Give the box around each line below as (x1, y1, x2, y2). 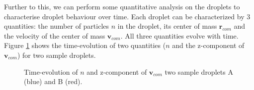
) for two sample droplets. (17, 49, 96, 60)
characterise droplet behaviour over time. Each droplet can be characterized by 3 (4, 11, 251, 21)
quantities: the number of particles (4, 21, 109, 31)
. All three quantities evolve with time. (120, 30, 239, 41)
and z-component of (86, 66, 147, 77)
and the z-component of (172, 40, 245, 50)
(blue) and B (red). (24, 76, 83, 87)
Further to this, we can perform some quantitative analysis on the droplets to (4, 1, 240, 11)
